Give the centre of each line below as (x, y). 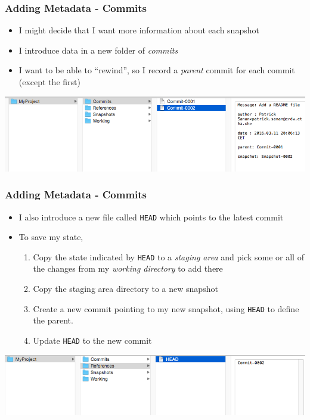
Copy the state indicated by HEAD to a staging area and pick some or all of (168, 256)
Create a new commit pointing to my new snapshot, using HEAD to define (166, 308)
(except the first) (49, 82)
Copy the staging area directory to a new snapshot (125, 289)
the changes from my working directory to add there (128, 268)
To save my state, (51, 237)
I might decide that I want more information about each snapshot (139, 30)
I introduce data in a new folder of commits (98, 50)
